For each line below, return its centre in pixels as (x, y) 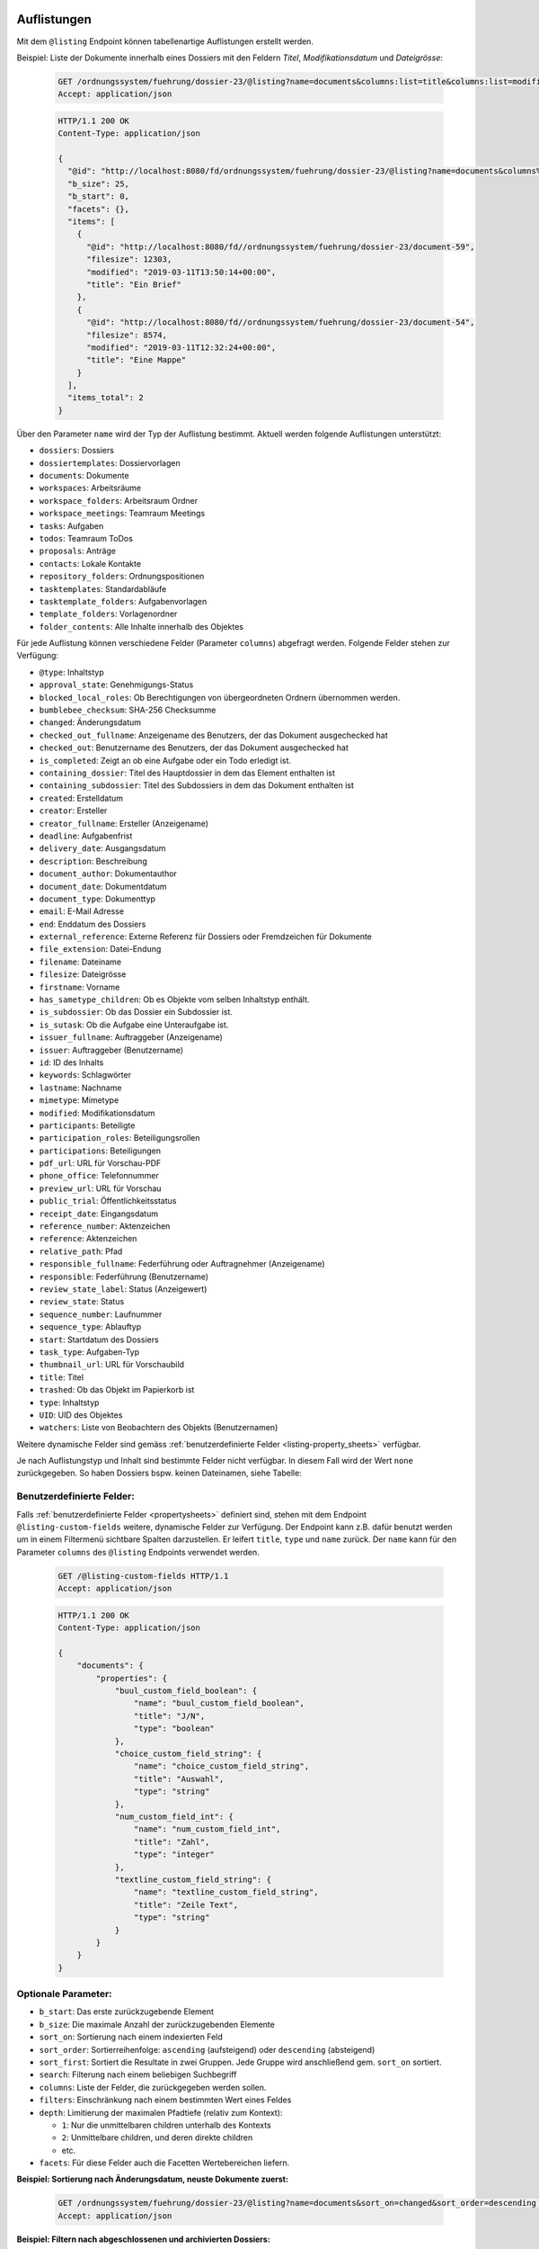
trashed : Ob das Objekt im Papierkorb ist (117, 1390)
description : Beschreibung (93, 861)
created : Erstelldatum (81, 798)
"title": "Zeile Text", (186, 1904)
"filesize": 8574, (127, 335)
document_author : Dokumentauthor (108, 874)
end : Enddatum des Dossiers (93, 924)
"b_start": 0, (99, 197)
